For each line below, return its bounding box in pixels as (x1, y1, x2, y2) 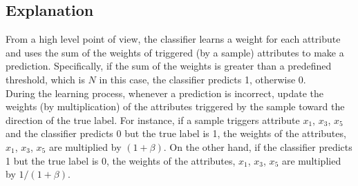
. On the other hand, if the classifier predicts (163, 139, 352, 154)
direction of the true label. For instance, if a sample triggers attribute (6, 112, 300, 127)
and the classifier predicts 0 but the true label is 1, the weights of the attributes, (6, 126, 346, 141)
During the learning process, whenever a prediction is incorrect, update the (6, 85, 323, 100)
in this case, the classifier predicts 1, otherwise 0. (99, 72, 306, 86)
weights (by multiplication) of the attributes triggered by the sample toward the (6, 99, 345, 114)
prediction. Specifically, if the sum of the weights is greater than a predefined (6, 59, 332, 73)
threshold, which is (6, 72, 85, 86)
